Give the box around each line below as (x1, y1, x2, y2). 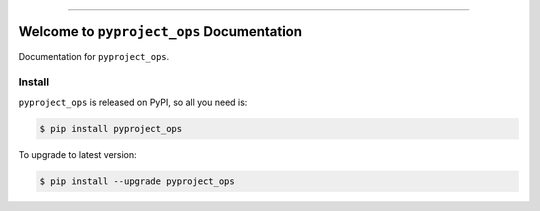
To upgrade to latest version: (18, 148, 137, 160)
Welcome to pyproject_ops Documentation (18, 23, 303, 40)
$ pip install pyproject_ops (39, 123, 183, 134)
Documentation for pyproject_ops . (18, 50, 170, 62)
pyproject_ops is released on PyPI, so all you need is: (18, 96, 248, 108)
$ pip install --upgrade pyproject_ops (39, 175, 235, 187)
